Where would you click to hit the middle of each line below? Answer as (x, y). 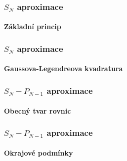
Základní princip (33, 26)
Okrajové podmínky (39, 152)
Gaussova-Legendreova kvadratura (63, 68)
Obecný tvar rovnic (38, 110)
